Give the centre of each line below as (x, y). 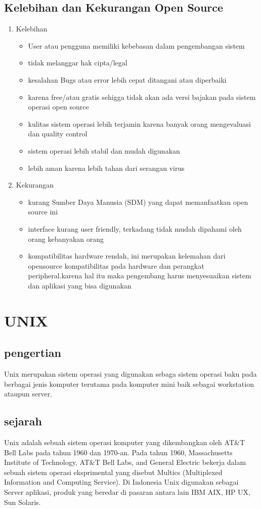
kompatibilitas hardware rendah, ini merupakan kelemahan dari (127, 256)
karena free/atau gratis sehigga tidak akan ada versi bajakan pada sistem (142, 97)
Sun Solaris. (23, 502)
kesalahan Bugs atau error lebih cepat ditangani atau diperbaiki (127, 79)
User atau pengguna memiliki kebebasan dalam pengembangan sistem (136, 45)
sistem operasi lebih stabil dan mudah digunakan (104, 150)
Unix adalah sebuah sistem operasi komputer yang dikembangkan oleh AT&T (125, 442)
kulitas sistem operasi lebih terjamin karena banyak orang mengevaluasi (139, 123)
